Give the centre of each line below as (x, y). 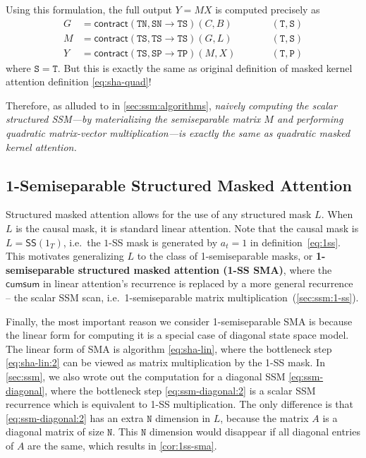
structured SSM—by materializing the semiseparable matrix (133, 119)
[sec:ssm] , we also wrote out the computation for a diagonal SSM (146, 376)
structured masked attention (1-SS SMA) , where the (205, 269)
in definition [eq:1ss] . (295, 242)
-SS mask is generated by (163, 242)
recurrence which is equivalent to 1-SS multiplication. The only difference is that (180, 404)
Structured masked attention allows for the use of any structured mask (159, 214)
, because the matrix (264, 417)
